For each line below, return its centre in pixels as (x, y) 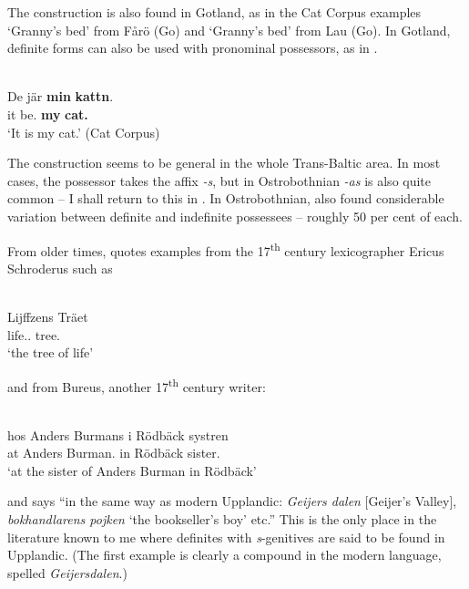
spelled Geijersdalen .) (67, 572)
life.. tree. (34, 334)
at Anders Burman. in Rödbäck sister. (114, 453)
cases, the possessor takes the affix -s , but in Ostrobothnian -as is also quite (219, 180)
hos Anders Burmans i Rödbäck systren (118, 434)
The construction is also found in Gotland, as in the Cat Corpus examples (214, 12)
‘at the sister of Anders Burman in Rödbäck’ (132, 470)
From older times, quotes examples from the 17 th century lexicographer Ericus (226, 249)
